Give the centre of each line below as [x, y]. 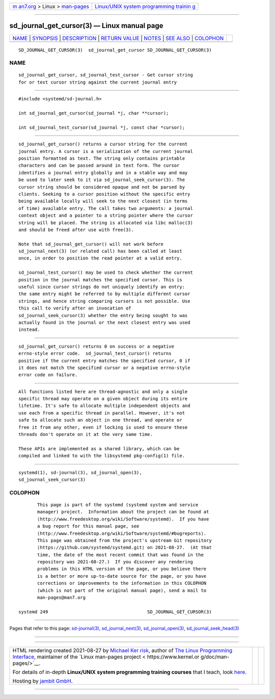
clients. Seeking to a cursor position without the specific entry [104, 194]
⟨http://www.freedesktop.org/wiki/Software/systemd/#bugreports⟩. [122, 533]
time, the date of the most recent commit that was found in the [120, 555]
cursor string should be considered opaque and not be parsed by [102, 187]
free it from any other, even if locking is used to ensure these [103, 427]
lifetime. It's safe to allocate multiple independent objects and [104, 406]
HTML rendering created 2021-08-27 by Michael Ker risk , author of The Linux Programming [122, 650]
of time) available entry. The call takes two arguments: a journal [106, 208]
